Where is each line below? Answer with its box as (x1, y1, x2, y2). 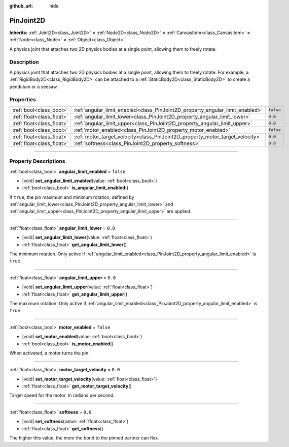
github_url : (9, 3, 33, 9)
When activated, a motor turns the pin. (9, 350, 90, 356)
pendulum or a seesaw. (9, 83, 58, 90)
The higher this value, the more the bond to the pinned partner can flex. (9, 435, 159, 441)
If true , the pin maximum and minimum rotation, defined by (9, 194, 134, 200)
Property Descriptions (9, 158, 65, 165)
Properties (9, 96, 37, 103)
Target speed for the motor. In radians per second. (9, 392, 115, 399)
